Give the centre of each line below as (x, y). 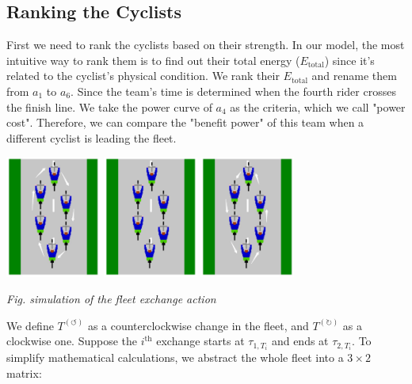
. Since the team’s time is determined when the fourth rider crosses (233, 91)
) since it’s (349, 60)
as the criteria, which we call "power (318, 106)
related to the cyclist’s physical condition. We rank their (143, 76)
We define (30, 325)
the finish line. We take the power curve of (109, 106)
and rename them (354, 76)
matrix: (24, 373)
